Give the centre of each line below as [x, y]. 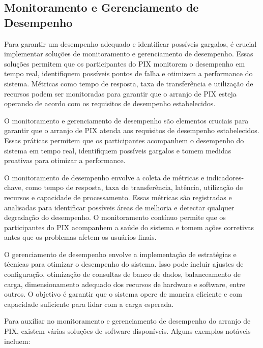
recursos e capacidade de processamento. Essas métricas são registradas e [118, 197]
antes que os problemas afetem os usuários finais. [80, 237]
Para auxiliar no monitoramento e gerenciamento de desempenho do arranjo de [127, 321]
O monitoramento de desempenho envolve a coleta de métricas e [104, 177]
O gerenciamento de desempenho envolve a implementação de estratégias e [120, 254]
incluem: [17, 341]
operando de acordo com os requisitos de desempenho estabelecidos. [110, 103]
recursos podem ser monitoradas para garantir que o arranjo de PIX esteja [120, 93]
